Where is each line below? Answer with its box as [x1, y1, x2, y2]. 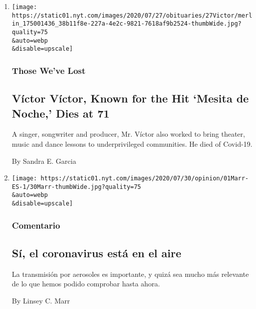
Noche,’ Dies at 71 [12, 105, 110, 121]
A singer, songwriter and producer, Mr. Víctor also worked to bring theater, [12, 129, 245, 139]
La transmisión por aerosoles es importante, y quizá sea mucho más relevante [12, 268, 249, 279]
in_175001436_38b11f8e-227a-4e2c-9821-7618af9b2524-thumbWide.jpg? [12, 20, 241, 28]
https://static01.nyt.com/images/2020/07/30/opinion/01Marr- [41, 175, 249, 182]
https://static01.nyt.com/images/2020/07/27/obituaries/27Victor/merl [12, 12, 252, 19]
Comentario [12, 219, 60, 231]
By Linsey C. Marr [12, 295, 70, 306]
